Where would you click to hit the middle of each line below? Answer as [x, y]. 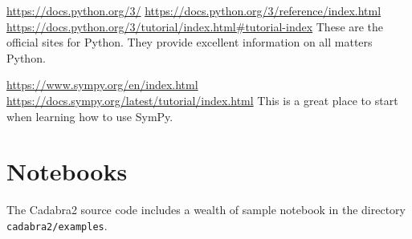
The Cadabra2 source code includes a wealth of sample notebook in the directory [206, 210]
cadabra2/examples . [57, 225]
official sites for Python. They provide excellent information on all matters [190, 42]
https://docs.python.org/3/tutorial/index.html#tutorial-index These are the [195, 26]
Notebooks [67, 171]
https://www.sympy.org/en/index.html [102, 85]
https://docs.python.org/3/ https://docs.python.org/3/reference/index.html [194, 10]
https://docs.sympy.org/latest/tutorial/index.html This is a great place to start [202, 100]
